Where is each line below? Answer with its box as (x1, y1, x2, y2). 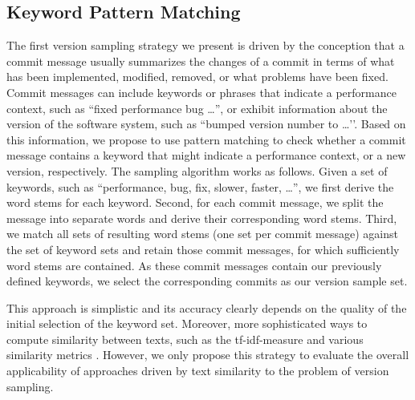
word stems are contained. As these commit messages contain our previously (6, 257, 382, 273)
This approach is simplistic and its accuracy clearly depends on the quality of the (6, 299, 407, 316)
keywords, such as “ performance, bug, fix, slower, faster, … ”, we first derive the (6, 178, 394, 195)
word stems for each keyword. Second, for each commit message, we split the (6, 194, 384, 211)
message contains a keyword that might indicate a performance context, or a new (6, 147, 406, 164)
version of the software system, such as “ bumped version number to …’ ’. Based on (6, 115, 406, 132)
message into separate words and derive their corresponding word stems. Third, (6, 209, 397, 226)
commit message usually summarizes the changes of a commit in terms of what (6, 52, 395, 69)
